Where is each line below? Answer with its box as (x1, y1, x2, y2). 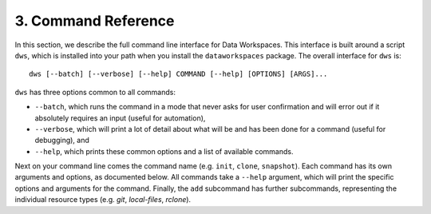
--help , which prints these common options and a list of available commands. (34, 146, 294, 156)
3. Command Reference (14, 12, 175, 30)
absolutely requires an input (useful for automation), (34, 113, 206, 123)
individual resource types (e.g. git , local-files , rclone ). (14, 195, 192, 204)
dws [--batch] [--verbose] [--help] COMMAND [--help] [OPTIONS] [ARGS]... (29, 69, 328, 79)
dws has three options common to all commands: (14, 87, 176, 97)
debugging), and (34, 136, 89, 145)
